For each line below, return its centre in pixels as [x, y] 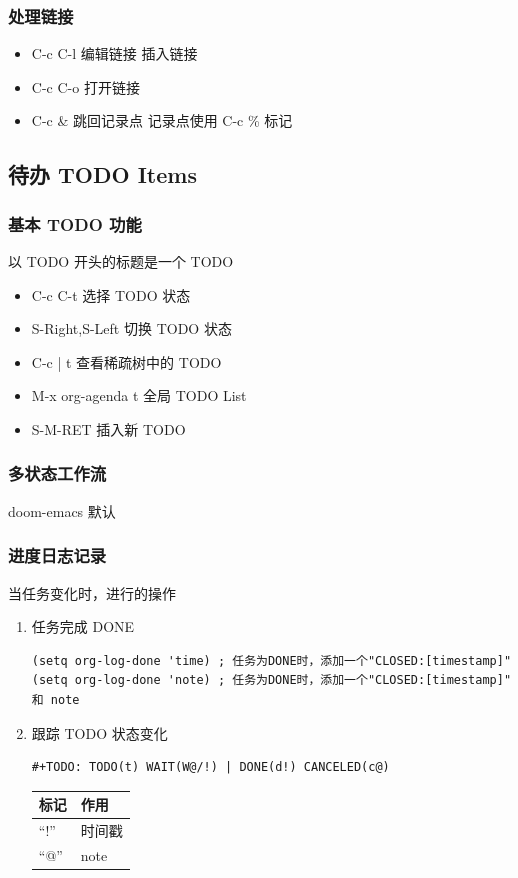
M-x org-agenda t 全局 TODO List [139, 395]
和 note [55, 699]
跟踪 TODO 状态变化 [99, 732]
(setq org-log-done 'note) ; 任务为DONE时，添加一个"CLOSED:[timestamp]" [271, 680]
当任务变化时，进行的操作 [92, 592]
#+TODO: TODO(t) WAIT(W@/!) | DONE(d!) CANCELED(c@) [210, 767]
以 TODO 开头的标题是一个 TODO [121, 261]
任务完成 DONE [83, 626]
